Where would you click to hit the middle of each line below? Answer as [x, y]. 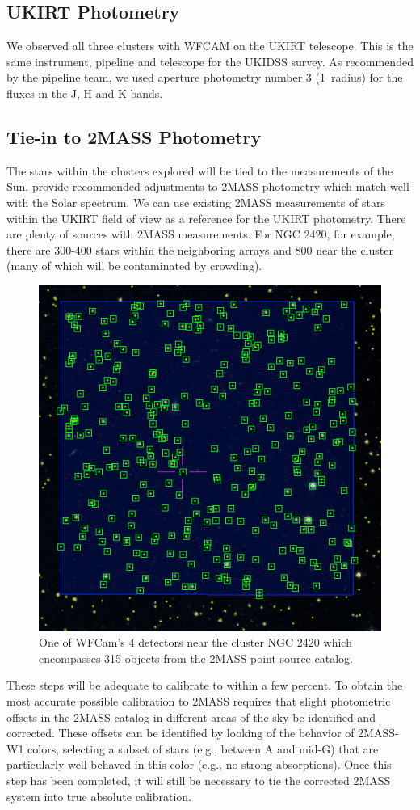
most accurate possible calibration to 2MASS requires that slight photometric [199, 701]
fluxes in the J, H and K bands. [85, 93]
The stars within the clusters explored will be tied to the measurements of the [200, 170]
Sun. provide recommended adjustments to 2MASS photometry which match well [208, 186]
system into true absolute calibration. [99, 796]
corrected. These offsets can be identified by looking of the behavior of [181, 733]
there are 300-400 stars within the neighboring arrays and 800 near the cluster [200, 249]
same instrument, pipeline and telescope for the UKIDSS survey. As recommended [210, 61]
